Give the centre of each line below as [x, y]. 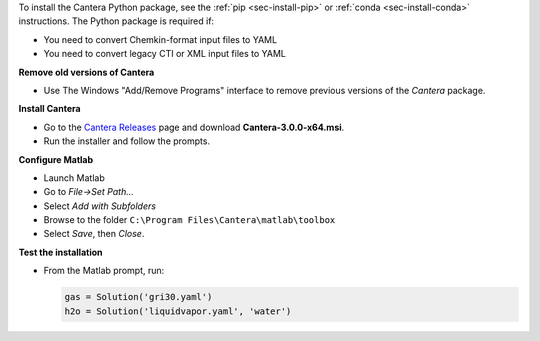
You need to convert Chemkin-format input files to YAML [160, 39]
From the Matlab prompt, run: [104, 271]
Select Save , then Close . [94, 234]
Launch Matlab [74, 177]
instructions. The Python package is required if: [116, 21]
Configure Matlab [56, 159]
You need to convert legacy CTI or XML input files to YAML [165, 54]
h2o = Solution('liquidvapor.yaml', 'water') [178, 311]
